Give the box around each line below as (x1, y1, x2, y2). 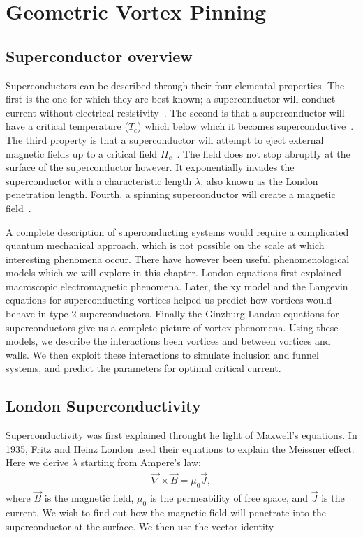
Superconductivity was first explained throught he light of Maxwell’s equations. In (6, 428, 357, 442)
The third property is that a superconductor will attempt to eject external (6, 132, 324, 147)
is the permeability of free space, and (149, 491, 309, 505)
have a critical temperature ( (6, 119, 128, 133)
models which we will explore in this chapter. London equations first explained (6, 265, 341, 280)
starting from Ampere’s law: (80, 455, 201, 470)
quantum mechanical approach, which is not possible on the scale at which (6, 238, 325, 253)
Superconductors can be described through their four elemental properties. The (6, 77, 345, 92)
